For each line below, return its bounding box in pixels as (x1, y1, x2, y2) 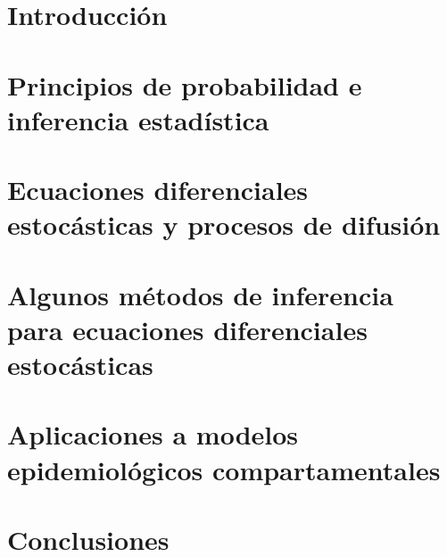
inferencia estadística (7, 101, 269, 137)
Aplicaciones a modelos (7, 416, 299, 453)
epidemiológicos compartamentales (7, 451, 441, 487)
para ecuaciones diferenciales (7, 311, 368, 347)
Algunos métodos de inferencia (7, 276, 393, 312)
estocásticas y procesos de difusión (7, 206, 441, 243)
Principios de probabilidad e (7, 66, 362, 103)
